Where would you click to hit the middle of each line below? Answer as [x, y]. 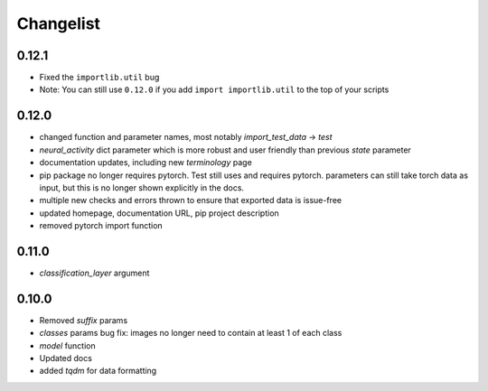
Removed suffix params [84, 320]
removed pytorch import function [101, 226]
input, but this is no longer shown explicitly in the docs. [141, 187]
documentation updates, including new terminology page [145, 163]
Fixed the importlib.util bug [99, 78]
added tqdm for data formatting [98, 371]
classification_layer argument [94, 273]
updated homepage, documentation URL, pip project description [159, 213]
